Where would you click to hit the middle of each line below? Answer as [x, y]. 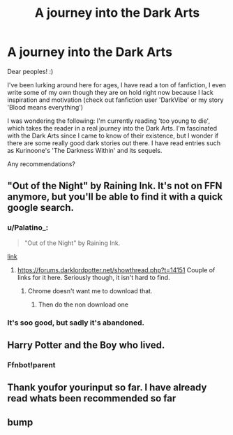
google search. [41, 208]
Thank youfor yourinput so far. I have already [107, 388]
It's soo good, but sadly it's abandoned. [76, 323]
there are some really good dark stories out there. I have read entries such [114, 143]
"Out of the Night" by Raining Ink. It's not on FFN [115, 186]
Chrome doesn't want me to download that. [90, 290]
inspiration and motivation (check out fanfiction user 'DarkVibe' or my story [115, 100]
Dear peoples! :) [30, 71]
